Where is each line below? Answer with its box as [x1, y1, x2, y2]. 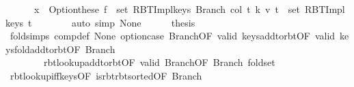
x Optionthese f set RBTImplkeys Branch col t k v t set [33, 2, 301, 16]
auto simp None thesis [71, 15, 195, 29]
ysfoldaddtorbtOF [5, 41, 81, 56]
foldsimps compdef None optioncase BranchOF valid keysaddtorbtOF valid [10, 29, 336, 43]
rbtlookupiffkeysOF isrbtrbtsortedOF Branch [10, 68, 202, 82]
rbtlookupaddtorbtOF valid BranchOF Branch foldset [43, 55, 275, 69]
